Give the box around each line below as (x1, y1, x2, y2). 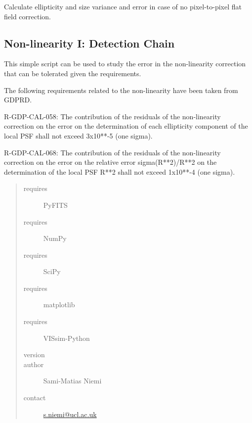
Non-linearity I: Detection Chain (4, 35, 175, 50)
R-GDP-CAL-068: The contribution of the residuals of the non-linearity (4, 147, 221, 157)
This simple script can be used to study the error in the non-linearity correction (4, 58, 246, 69)
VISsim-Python (43, 332, 90, 343)
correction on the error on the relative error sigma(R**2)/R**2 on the (4, 157, 217, 167)
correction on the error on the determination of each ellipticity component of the (4, 121, 248, 131)
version (23, 349, 45, 360)
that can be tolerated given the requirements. (4, 68, 141, 78)
